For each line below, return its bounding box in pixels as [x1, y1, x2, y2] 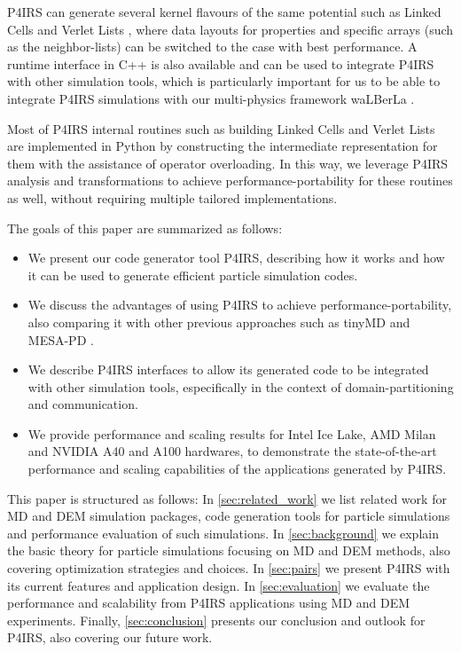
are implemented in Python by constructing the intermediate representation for [7, 137, 438, 155]
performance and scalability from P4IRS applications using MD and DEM [7, 593, 410, 612]
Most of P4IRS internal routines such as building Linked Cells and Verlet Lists [7, 119, 435, 137]
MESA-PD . [27, 330, 94, 349]
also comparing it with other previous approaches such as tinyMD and [27, 312, 410, 331]
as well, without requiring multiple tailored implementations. [7, 188, 338, 207]
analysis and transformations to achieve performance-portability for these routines [7, 171, 453, 190]
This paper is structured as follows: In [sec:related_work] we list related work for [7, 489, 447, 507]
